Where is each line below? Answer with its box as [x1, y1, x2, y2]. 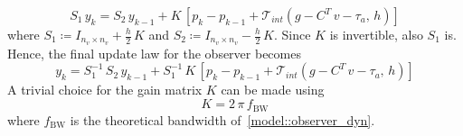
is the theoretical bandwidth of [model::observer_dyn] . [70, 110, 375, 129]
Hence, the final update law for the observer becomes [7, 43, 301, 62]
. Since [273, 25, 311, 43]
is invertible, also [329, 25, 423, 43]
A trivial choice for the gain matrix [7, 80, 203, 99]
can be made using [221, 80, 325, 99]
